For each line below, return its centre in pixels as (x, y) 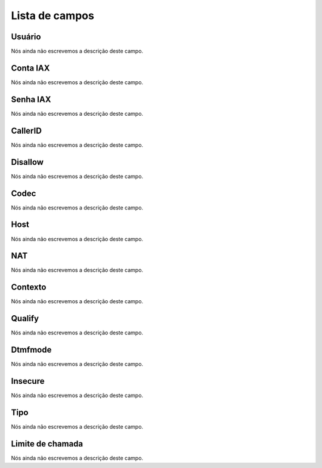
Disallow (27, 162)
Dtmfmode (31, 350)
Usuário (26, 37)
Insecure (28, 381)
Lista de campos (53, 16)
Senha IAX (31, 99)
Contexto (29, 287)
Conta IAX (30, 68)
